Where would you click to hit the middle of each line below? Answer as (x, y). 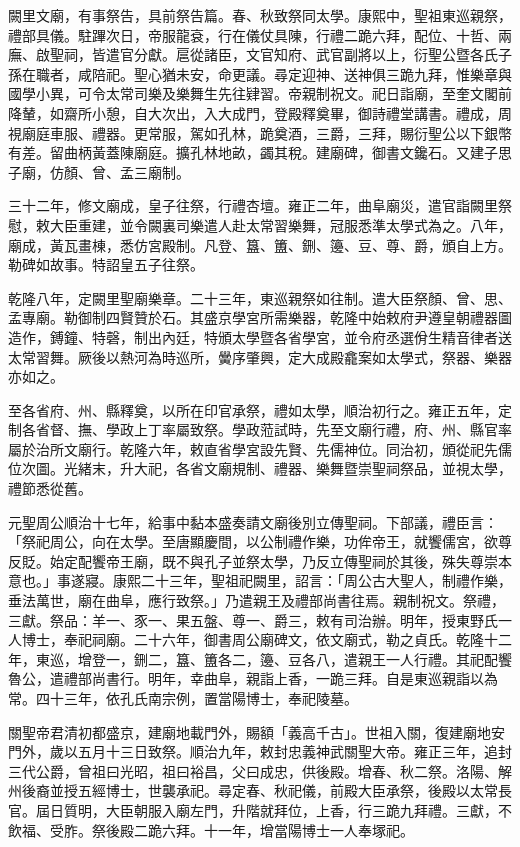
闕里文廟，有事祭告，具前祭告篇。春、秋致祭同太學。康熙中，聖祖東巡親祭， (260, 15)
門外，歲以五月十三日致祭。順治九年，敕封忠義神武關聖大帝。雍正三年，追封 (260, 751)
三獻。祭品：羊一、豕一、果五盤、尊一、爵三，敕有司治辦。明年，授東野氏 (253, 619)
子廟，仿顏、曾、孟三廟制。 (99, 171)
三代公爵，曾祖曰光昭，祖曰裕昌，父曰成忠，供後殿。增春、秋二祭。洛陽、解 (260, 770)
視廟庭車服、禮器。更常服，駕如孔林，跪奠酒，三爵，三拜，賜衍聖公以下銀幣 (260, 132)
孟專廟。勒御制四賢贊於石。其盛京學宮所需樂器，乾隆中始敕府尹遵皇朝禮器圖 (260, 317)
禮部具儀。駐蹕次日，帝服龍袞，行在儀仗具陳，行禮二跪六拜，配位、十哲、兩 (260, 34)
